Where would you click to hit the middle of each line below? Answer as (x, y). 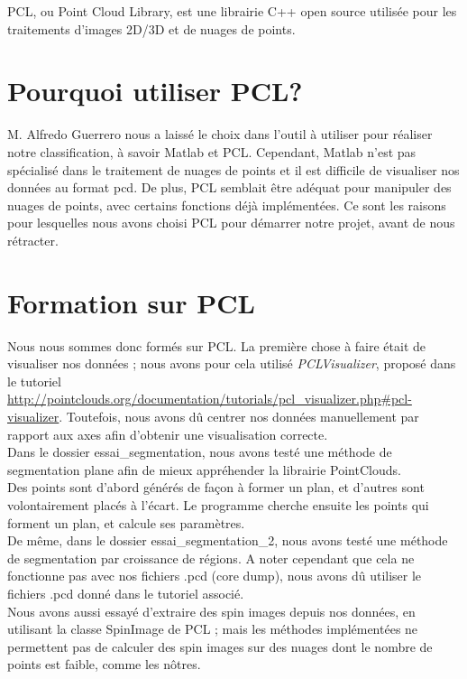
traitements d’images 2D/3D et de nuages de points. (151, 28)
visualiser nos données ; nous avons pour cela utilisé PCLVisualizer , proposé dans (232, 363)
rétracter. (33, 240)
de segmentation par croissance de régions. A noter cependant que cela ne (211, 558)
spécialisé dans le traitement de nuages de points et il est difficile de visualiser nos (233, 169)
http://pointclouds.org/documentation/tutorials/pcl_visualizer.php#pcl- (210, 399)
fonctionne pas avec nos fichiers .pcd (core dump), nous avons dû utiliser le (215, 576)
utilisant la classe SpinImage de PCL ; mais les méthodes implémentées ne (213, 629)
